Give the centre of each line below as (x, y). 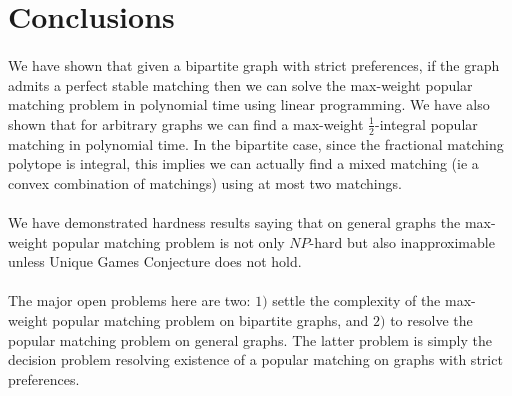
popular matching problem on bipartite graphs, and (210, 319)
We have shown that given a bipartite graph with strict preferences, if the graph (254, 64)
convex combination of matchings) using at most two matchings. (205, 182)
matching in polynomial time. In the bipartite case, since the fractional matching (256, 143)
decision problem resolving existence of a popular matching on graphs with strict (255, 359)
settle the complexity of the (356, 300)
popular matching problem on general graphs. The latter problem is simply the (250, 339)
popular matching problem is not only (168, 241)
